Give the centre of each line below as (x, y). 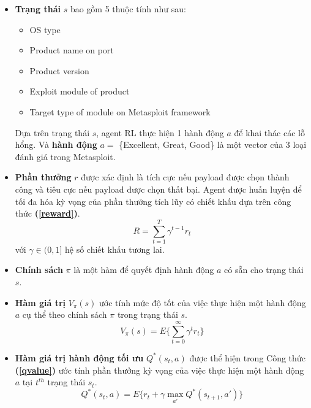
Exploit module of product (80, 91)
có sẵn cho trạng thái (264, 270)
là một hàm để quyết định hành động (144, 270)
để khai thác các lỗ (269, 132)
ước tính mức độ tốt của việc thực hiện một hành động (202, 302)
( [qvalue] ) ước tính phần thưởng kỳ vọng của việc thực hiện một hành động (159, 370)
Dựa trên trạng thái (52, 132)
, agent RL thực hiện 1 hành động (160, 132)
